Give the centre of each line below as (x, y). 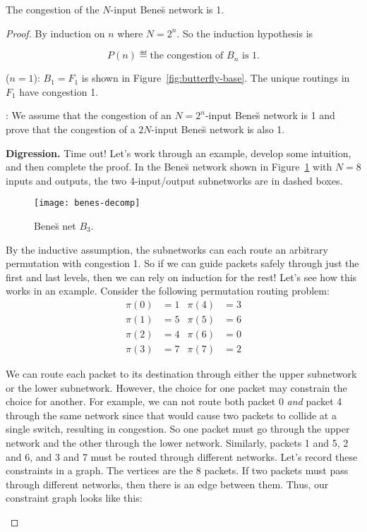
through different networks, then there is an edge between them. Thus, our (167, 484)
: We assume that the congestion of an (89, 115)
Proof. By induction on (55, 33)
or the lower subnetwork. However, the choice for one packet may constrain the (176, 387)
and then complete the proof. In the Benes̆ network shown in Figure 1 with (169, 167)
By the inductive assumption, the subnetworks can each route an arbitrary (167, 249)
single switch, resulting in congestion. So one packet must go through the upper (178, 429)
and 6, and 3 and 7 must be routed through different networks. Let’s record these (182, 456)
